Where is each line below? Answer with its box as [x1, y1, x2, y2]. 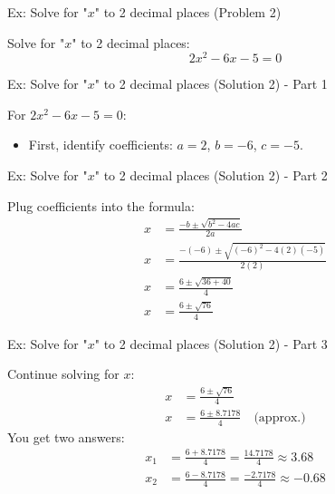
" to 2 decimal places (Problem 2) [94, 3, 282, 21]
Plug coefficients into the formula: [7, 196, 195, 215]
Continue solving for [7, 364, 120, 383]
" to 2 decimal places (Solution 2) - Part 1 [94, 74, 328, 93]
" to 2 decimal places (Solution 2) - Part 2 [94, 166, 328, 185]
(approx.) [254, 411, 306, 424]
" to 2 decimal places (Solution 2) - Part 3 [94, 334, 328, 353]
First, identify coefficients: [28, 135, 173, 154]
